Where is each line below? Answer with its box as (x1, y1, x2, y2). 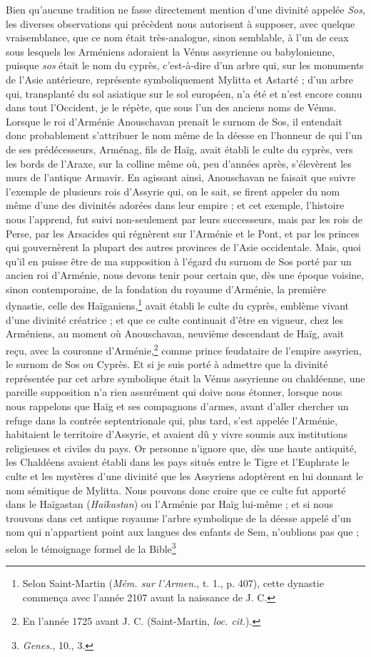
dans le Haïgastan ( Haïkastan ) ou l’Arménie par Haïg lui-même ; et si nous (6, 496, 334, 511)
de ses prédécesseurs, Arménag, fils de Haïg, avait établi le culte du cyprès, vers (6, 141, 353, 156)
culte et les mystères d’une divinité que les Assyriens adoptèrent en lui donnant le (6, 468, 363, 483)
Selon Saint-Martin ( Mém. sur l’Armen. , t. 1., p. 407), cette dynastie (22, 576, 324, 591)
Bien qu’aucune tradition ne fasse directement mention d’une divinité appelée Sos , (6, 2, 365, 16)
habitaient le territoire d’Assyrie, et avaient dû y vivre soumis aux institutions (6, 427, 348, 442)
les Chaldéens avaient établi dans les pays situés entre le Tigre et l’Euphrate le (6, 454, 350, 469)
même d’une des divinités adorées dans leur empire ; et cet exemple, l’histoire (6, 198, 345, 213)
